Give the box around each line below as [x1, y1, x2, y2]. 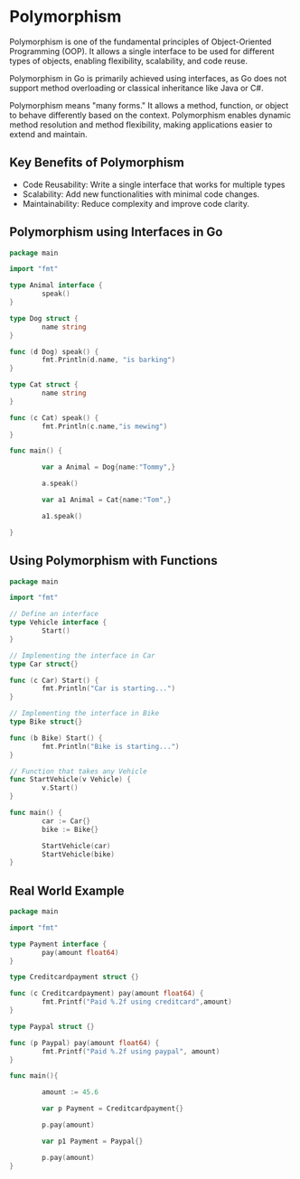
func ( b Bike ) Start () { [9, 734, 103, 743]
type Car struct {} [9, 660, 79, 669]
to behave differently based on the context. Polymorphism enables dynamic [9, 109, 292, 120]
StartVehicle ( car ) [42, 841, 111, 850]
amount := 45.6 [42, 1088, 99, 1097]
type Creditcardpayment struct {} [9, 973, 140, 982]
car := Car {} [42, 816, 91, 826]
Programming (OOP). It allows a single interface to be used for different [9, 45, 275, 56]
